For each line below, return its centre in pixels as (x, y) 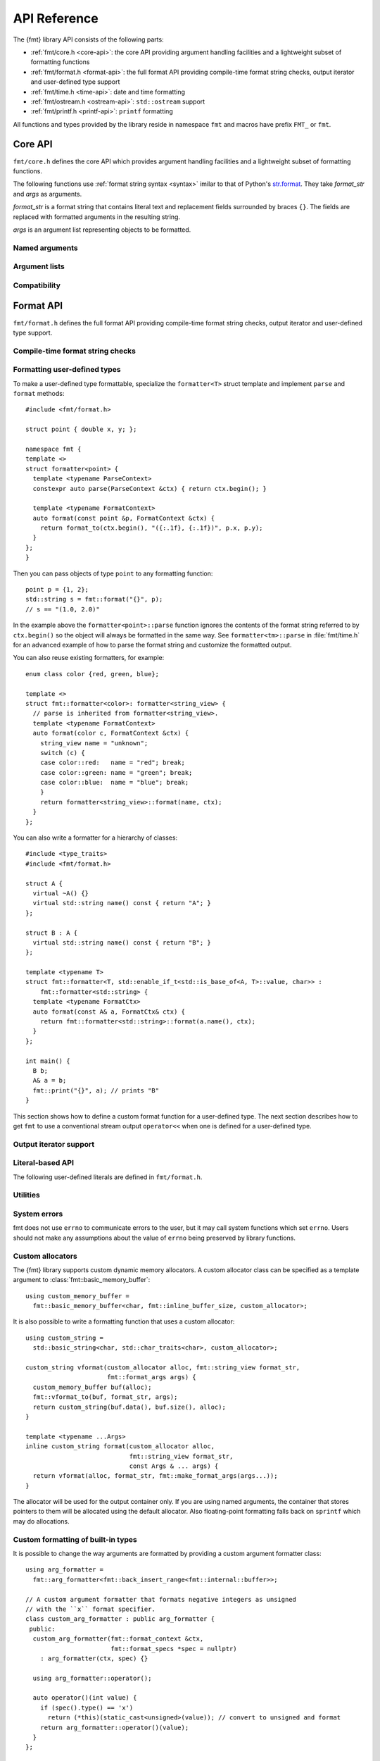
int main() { (48, 1061)
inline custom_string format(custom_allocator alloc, (120, 1446)
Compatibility (37, 285)
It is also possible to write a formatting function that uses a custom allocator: (124, 1321)
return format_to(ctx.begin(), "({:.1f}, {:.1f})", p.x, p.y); (151, 528)
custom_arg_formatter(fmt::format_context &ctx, (118, 1639)
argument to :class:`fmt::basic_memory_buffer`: (82, 1280)
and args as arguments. (47, 194)
